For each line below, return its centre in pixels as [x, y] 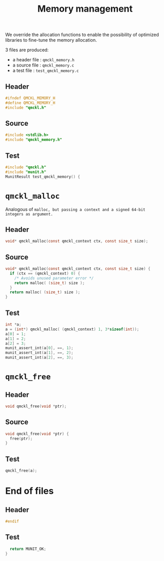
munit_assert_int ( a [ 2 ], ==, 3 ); [39, 358]
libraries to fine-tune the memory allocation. [51, 40]
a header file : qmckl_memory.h [44, 60]
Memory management [85, 9]
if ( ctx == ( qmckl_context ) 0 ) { [45, 273]
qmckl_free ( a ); [21, 471]
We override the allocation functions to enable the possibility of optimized [82, 35]
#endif [12, 521]
